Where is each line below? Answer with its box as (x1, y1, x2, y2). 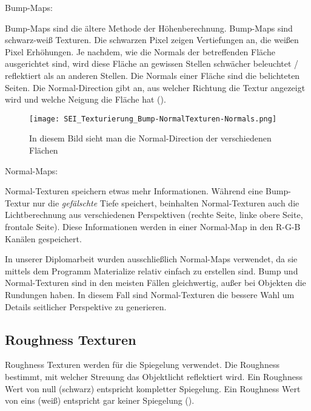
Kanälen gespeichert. (5, 232, 82, 245)
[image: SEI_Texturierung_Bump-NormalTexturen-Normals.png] (29, 114, 277, 123)
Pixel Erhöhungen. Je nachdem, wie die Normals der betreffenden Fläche (5, 45, 275, 58)
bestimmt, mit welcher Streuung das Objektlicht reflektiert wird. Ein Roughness (5, 370, 303, 382)
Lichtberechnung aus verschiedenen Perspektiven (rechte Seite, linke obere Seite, (5, 208, 303, 221)
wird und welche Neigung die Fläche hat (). (5, 93, 166, 106)
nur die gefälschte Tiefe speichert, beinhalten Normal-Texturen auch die (32, 196, 299, 209)
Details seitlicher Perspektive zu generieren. (5, 300, 167, 313)
